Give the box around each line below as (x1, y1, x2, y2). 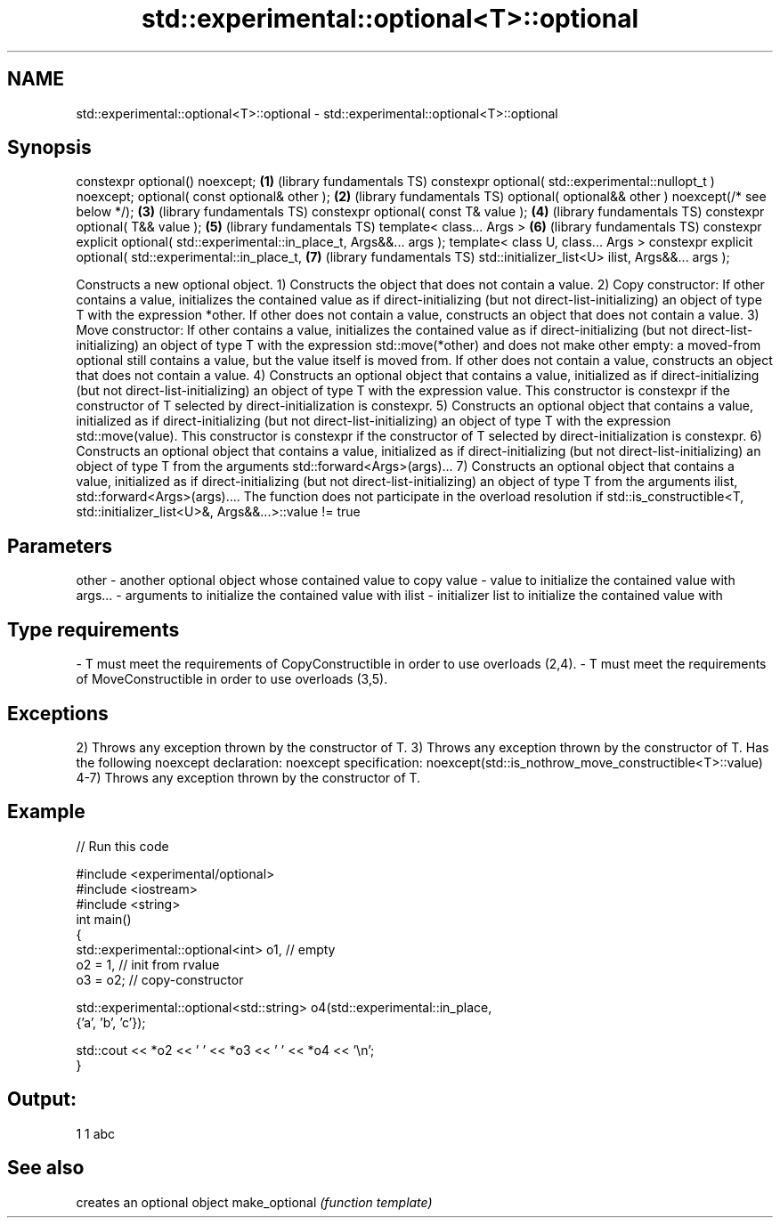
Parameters (7, 534, 112, 557)
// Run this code (76, 838, 169, 854)
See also (7, 1156, 85, 1180)
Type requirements (7, 618, 180, 641)
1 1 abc (76, 1125, 116, 1141)
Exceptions (7, 702, 109, 725)
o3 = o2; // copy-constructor (76, 971, 244, 987)
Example (7, 800, 85, 823)
